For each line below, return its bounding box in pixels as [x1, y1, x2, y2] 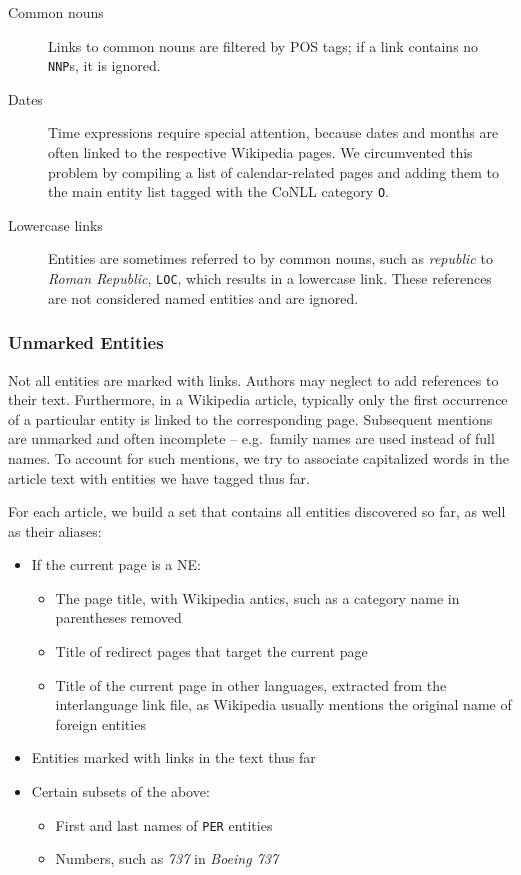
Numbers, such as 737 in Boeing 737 [55, 848, 279, 869]
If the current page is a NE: [31, 554, 201, 575]
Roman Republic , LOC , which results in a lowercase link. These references [48, 268, 492, 289]
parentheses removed [55, 607, 182, 628]
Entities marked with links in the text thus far [31, 747, 316, 768]
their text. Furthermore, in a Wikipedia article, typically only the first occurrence [8, 389, 508, 410]
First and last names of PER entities [55, 814, 273, 835]
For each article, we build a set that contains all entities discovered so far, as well [8, 501, 506, 522]
